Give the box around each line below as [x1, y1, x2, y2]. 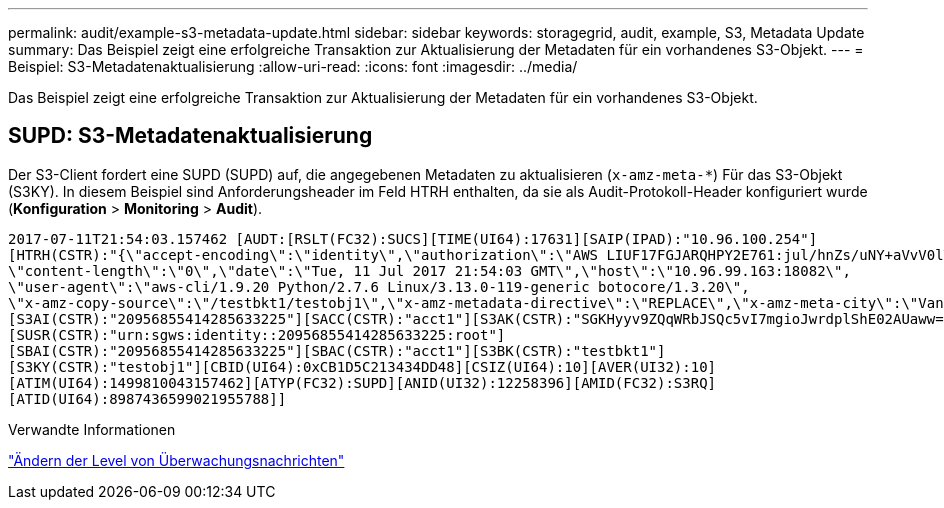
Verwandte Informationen [8, 420, 176, 438]
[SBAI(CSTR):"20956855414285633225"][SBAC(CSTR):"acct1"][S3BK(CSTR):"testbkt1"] [8, 342, 666, 359]
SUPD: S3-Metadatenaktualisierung [8, 123, 373, 149]
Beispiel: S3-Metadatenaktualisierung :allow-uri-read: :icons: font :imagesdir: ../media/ [8, 58, 578, 75]
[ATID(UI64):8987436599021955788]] [8, 390, 287, 407]
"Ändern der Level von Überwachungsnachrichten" [8, 451, 345, 469]
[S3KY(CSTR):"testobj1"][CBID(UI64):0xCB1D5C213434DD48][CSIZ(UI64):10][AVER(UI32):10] [8, 358, 717, 375]
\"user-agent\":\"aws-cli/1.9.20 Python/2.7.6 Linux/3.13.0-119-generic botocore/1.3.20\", [8, 278, 750, 295]
